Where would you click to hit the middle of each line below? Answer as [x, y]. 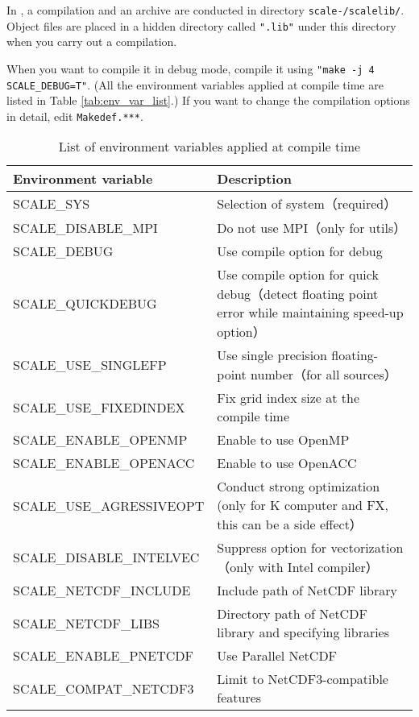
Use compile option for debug [300, 251]
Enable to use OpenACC [287, 463]
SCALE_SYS [52, 203]
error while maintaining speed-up [310, 313]
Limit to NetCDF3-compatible [303, 679]
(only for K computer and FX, [303, 505]
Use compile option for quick [298, 275]
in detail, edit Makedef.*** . [75, 116]
